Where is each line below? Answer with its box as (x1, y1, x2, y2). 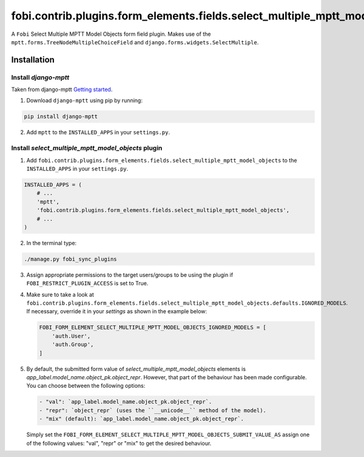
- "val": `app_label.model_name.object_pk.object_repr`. (39, 398, 212, 405)
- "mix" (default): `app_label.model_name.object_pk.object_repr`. (39, 416, 244, 422)
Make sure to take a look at (26, 291, 94, 298)
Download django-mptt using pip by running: (26, 97, 143, 104)
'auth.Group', (52, 341, 94, 348)
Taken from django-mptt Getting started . (11, 86, 113, 93)
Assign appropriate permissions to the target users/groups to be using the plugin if (26, 271, 234, 279)
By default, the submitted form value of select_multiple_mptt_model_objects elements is (26, 365, 246, 373)
